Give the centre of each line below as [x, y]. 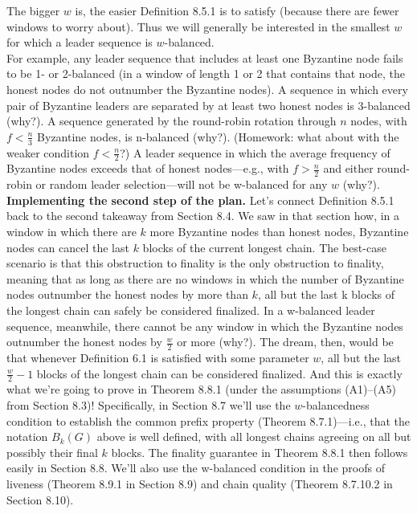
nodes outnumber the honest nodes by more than [127, 294]
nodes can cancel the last [68, 247]
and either [348, 168]
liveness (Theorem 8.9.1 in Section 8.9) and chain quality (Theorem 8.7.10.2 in [200, 483]
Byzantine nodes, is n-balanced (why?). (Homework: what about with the [218, 136]
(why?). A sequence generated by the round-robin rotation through [172, 121]
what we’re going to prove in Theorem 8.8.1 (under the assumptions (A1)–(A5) [201, 389]
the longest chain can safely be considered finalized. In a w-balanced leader [191, 310]
